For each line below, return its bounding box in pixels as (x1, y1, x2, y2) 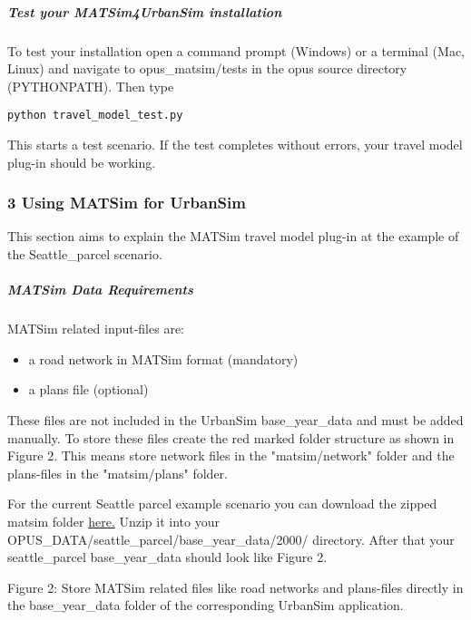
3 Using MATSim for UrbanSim (7, 191, 246, 214)
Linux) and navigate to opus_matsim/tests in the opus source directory (7, 59, 407, 78)
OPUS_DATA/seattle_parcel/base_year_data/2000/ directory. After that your (7, 529, 455, 548)
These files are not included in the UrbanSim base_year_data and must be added (7, 410, 464, 429)
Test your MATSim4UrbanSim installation (7, 2, 282, 21)
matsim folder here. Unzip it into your (7, 511, 220, 530)
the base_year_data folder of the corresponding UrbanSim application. (7, 596, 404, 615)
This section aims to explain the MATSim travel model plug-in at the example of (7, 227, 459, 246)
